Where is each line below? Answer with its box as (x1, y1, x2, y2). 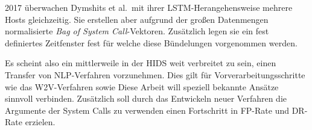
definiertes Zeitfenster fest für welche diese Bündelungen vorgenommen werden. (5, 36, 298, 49)
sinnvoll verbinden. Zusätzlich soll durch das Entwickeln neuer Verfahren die (5, 92, 287, 105)
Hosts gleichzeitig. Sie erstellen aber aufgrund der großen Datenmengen (5, 13, 269, 25)
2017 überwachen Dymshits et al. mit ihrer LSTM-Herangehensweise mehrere (5, 1, 293, 13)
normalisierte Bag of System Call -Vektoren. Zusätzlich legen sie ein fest (5, 25, 269, 37)
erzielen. (25, 116, 56, 128)
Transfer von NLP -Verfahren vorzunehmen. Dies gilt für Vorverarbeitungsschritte (5, 68, 305, 81)
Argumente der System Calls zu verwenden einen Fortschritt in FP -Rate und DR (5, 104, 305, 116)
